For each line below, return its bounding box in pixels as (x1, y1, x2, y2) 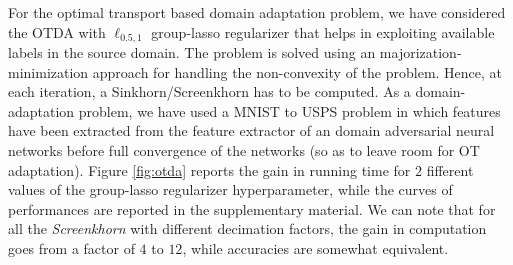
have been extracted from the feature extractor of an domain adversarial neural (8, 120, 495, 141)
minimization (8, 61, 89, 82)
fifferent (426, 159, 474, 180)
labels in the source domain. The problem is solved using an (8, 42, 376, 63)
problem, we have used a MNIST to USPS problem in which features (78, 100, 501, 121)
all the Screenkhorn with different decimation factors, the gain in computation (8, 218, 487, 239)
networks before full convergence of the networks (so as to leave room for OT (8, 140, 480, 161)
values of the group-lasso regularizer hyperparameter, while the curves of (8, 179, 453, 200)
